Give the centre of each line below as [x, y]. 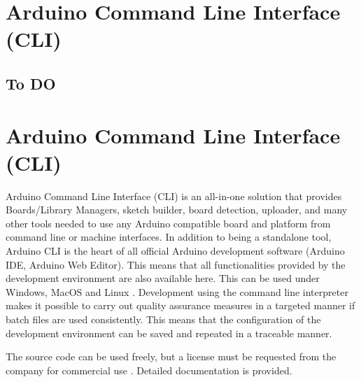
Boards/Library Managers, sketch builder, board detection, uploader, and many [177, 210]
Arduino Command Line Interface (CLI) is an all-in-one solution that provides [174, 196]
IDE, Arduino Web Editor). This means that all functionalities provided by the [176, 264]
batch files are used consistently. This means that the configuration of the [163, 319]
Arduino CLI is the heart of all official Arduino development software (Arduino [175, 251]
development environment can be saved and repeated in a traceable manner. [169, 333]
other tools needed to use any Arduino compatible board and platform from [168, 223]
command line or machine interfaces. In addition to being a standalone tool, [169, 237]
